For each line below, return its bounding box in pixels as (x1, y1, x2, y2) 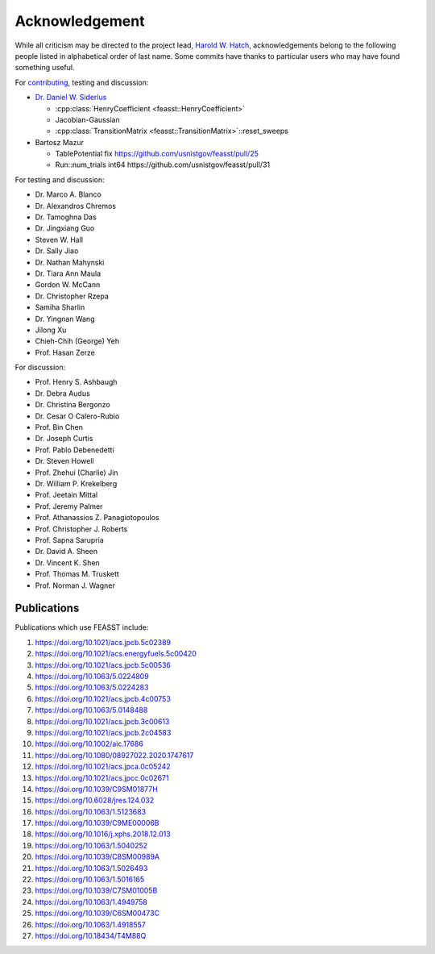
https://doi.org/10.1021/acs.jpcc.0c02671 (35, 773, 169, 782)
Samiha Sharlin (35, 302, 85, 312)
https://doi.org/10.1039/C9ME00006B (35, 819, 160, 828)
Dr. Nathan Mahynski (35, 257, 105, 267)
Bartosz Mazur (35, 137, 85, 147)
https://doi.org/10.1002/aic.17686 (35, 739, 144, 749)
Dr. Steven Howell (35, 456, 94, 466)
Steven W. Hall (35, 235, 84, 244)
